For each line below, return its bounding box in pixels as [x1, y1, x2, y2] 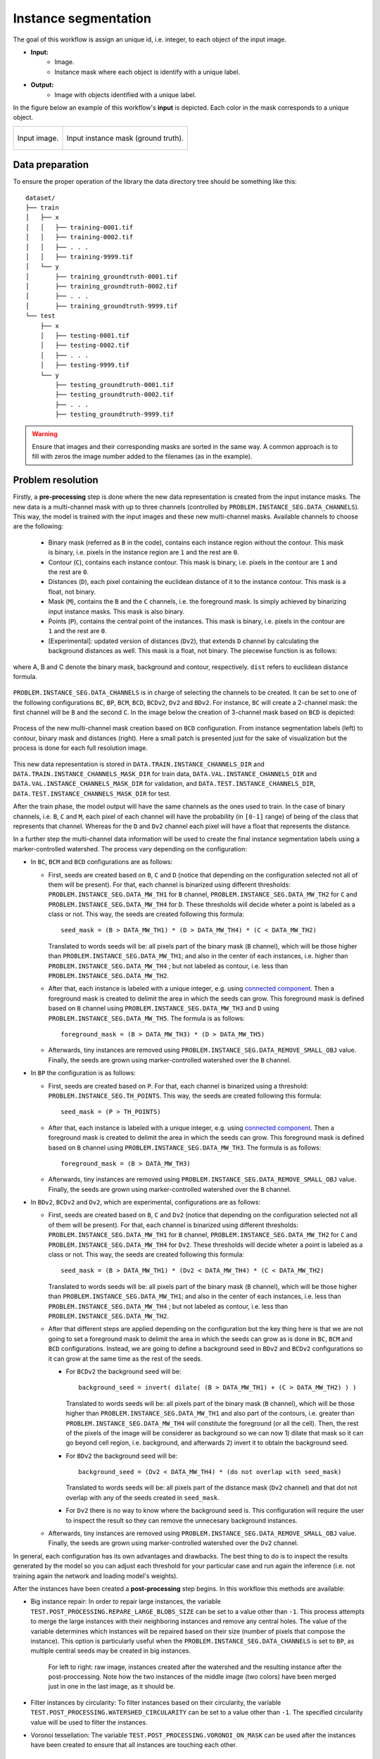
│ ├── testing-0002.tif [39, 341, 130, 350]
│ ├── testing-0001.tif [39, 331, 130, 340]
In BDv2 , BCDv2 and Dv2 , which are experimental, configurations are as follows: [30, 1198, 260, 1207]
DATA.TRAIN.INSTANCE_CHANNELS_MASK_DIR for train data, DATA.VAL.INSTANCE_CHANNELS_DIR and [13, 770, 317, 778]
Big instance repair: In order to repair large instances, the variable [30, 1597, 221, 1606]
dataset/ [25, 193, 56, 202]
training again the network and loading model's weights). [13, 1571, 179, 1580]
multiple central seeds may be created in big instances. [30, 1646, 191, 1655]
